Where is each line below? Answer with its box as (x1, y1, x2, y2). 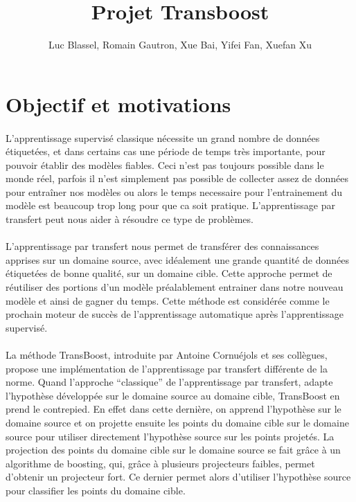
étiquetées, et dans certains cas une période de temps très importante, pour (6, 144, 326, 159)
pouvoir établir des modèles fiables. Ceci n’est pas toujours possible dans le (6, 157, 324, 172)
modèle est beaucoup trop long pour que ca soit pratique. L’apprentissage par (6, 198, 335, 213)
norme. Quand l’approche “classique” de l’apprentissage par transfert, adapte (6, 375, 333, 389)
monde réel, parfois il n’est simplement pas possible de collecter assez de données (6, 171, 349, 186)
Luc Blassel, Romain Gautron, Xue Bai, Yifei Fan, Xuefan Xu (48, 37, 312, 52)
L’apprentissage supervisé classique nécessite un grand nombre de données (6, 130, 320, 145)
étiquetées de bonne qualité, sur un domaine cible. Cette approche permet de (6, 266, 332, 280)
